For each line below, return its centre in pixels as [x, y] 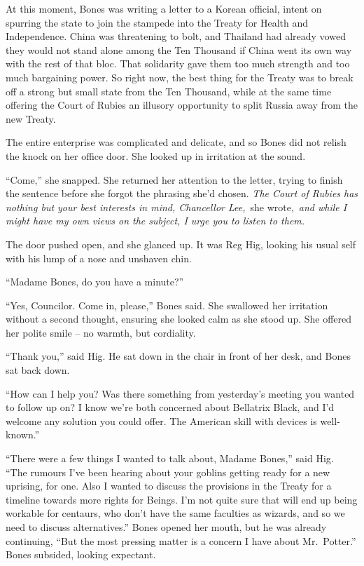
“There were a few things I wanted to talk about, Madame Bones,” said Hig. [170, 458]
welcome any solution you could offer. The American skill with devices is [161, 420]
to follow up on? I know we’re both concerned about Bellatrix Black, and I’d [170, 407]
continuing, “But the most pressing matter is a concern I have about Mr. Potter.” [181, 540]
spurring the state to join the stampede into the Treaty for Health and [157, 22]
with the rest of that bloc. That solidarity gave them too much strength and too [178, 63]
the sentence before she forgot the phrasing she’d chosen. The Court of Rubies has [182, 193]
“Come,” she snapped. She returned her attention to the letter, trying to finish [174, 179]
